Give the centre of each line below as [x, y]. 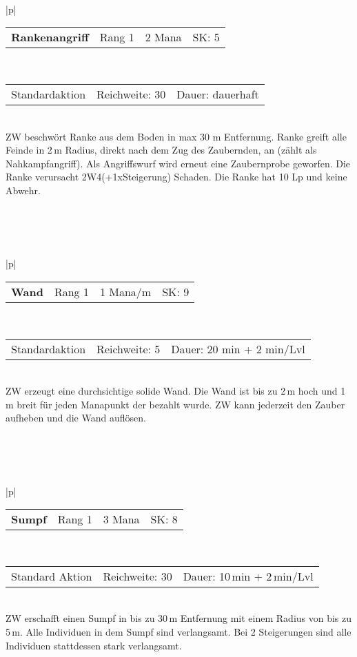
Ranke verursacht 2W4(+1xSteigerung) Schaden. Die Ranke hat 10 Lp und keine [176, 177]
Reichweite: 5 [129, 348]
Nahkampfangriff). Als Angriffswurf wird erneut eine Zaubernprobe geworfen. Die [178, 163]
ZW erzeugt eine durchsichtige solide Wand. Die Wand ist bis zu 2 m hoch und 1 [176, 391]
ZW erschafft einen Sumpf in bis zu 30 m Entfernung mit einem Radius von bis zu [179, 618]
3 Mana [121, 519]
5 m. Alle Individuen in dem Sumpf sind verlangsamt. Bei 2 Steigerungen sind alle [178, 632]
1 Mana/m [125, 291]
